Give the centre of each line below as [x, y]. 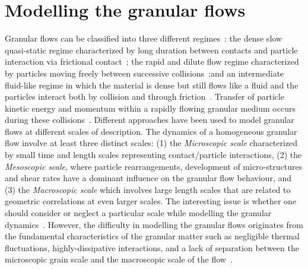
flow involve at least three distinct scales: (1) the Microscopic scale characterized [151, 143]
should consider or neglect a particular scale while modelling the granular [138, 213]
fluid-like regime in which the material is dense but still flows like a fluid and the [152, 85]
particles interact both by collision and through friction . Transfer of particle [145, 96]
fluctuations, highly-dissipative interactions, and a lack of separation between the [152, 247]
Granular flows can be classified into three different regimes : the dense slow [143, 38]
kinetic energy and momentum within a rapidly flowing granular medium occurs [150, 108]
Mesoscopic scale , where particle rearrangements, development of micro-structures [154, 166]
